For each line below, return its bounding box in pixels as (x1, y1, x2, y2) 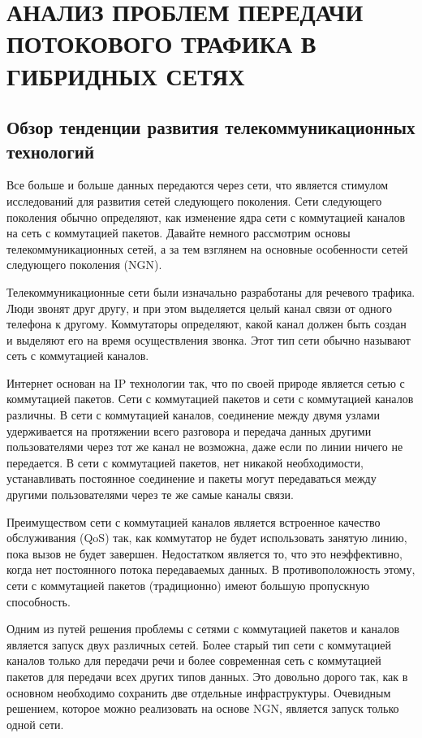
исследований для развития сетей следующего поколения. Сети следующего (6, 192, 382, 209)
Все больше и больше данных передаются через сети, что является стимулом (6, 176, 389, 193)
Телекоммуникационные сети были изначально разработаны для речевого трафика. (6, 283, 416, 300)
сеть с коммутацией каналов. (6, 347, 149, 364)
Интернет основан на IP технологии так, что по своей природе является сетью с (6, 374, 405, 391)
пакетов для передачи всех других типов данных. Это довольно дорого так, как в (6, 667, 408, 684)
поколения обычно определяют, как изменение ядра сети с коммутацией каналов (6, 208, 406, 225)
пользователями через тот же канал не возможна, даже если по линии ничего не (6, 438, 403, 455)
